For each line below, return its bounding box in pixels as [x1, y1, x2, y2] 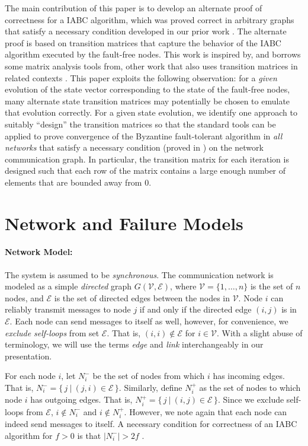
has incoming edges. [213, 369, 285, 382]
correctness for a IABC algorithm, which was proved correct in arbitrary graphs [5, 13, 294, 26]
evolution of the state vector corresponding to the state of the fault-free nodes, [5, 83, 290, 95]
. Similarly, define [118, 381, 182, 394]
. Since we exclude [218, 393, 284, 406]
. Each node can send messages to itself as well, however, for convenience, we [9, 315, 288, 327]
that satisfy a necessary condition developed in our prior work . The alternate [5, 25, 287, 37]
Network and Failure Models [5, 211, 243, 235]
